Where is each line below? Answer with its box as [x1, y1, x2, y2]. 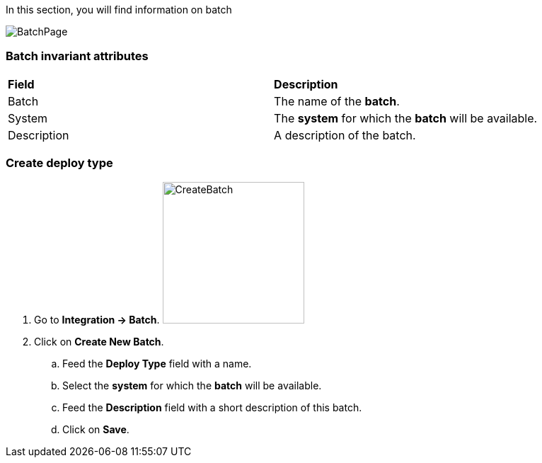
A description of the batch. [274, 127, 416, 142]
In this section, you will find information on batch [6, 4, 232, 16]
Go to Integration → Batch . [34, 313, 160, 326]
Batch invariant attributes [6, 49, 149, 64]
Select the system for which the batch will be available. [62, 379, 322, 391]
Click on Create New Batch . [34, 335, 164, 348]
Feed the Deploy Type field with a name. [62, 357, 252, 370]
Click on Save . [62, 423, 129, 435]
